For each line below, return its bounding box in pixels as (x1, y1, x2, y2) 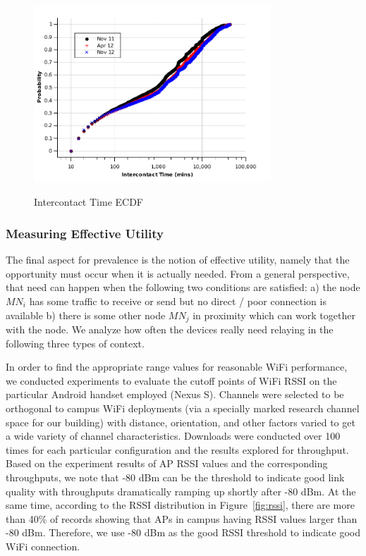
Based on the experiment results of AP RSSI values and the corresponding (6, 456, 328, 471)
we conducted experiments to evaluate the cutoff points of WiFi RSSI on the (6, 373, 337, 388)
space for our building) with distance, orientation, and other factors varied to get (6, 414, 355, 429)
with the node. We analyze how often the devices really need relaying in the (6, 321, 334, 336)
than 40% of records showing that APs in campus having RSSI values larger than (6, 511, 358, 526)
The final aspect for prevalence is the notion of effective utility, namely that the (6, 252, 350, 267)
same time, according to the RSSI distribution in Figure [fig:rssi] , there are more (6, 498, 355, 512)
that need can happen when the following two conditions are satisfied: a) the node (6, 280, 360, 295)
